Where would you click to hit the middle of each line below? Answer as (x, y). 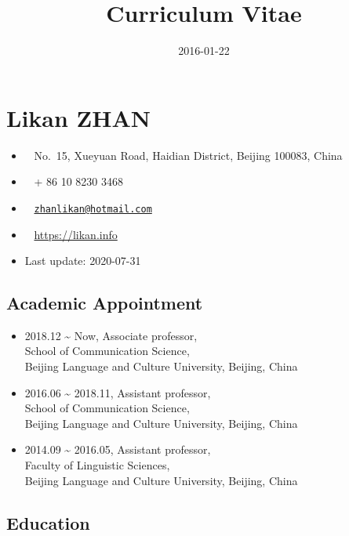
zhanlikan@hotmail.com (93, 209)
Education (48, 522)
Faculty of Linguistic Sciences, (97, 465)
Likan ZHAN (78, 117)
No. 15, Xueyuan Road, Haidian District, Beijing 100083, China (188, 155)
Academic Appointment (105, 303)
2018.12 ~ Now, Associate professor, (111, 335)
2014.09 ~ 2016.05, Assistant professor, (118, 449)
